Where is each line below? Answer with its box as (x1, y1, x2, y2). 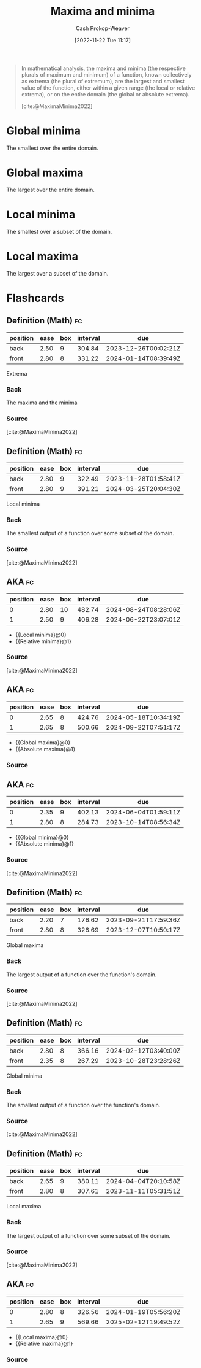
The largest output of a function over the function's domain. (6, 971, 157, 978)
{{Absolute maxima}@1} (15, 745, 76, 752)
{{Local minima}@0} (15, 631, 67, 638)
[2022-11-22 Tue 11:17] (74, 36, 131, 44)
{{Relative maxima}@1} (15, 1340, 73, 1347)
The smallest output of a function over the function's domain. (6, 1102, 161, 1109)
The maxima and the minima (6, 399, 78, 406)
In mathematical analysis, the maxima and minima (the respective (21, 64, 186, 72)
